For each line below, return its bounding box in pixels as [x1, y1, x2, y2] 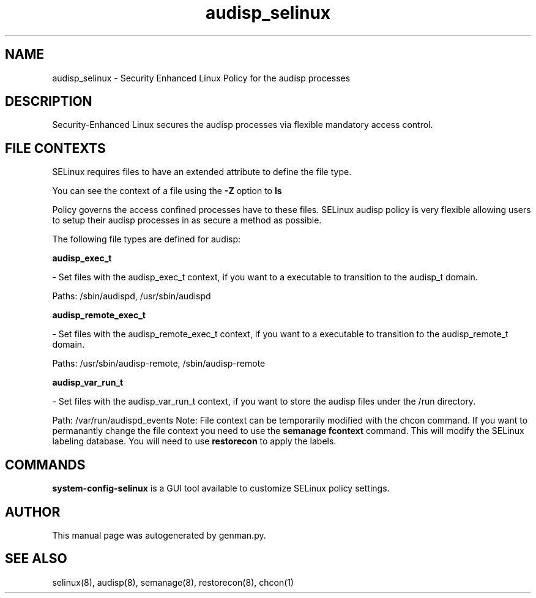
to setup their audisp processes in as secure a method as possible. [52, 215, 322, 226]
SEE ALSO [5, 551, 67, 567]
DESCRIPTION [5, 94, 92, 110]
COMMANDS [5, 457, 86, 473]
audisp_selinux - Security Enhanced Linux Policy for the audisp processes [52, 72, 351, 83]
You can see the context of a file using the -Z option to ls [52, 185, 282, 196]
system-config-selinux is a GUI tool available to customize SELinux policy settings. [52, 483, 390, 494]
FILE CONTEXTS [5, 140, 106, 156]
